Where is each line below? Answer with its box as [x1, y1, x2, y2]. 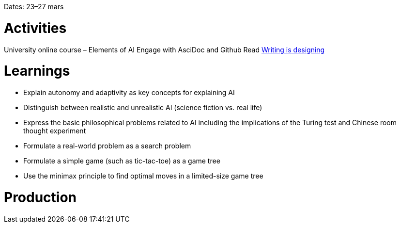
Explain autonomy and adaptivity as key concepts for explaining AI [23, 88, 235, 97]
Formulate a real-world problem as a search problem [23, 142, 191, 150]
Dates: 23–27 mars [4, 2, 64, 11]
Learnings [4, 63, 70, 80]
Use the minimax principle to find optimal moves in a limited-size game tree [23, 172, 263, 180]
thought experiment [23, 127, 86, 135]
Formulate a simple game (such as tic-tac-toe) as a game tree [23, 157, 220, 165]
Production [4, 189, 77, 206]
